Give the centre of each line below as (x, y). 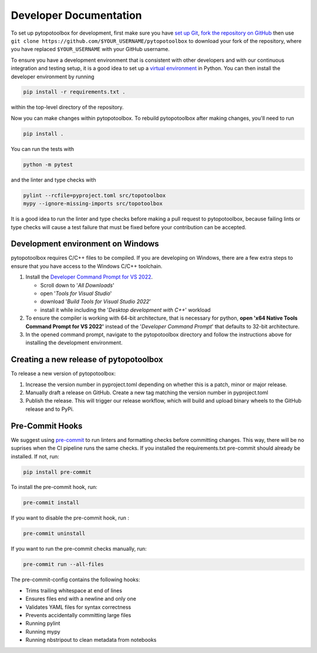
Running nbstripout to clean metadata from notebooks (91, 640)
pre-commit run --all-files (63, 565)
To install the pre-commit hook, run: (54, 487)
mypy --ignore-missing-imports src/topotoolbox (93, 204)
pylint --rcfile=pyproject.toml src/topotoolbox (95, 195)
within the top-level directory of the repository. (67, 107)
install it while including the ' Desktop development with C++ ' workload (125, 310)
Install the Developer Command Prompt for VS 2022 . (89, 277)
